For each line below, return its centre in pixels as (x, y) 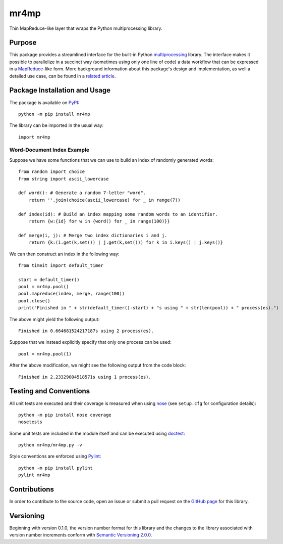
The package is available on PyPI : (44, 102)
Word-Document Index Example (49, 150)
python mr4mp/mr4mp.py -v (50, 445)
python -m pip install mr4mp (54, 114)
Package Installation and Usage (60, 90)
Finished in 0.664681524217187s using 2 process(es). (86, 331)
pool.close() (34, 301)
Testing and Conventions (50, 391)
